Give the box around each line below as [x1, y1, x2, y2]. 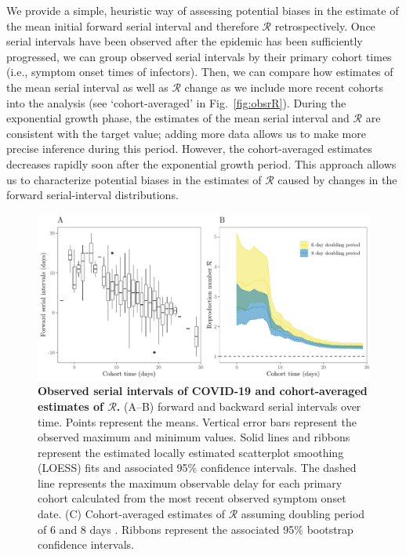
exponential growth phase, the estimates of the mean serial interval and [6, 110, 350, 126]
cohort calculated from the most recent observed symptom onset [38, 490, 346, 506]
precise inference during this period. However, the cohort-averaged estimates [6, 140, 372, 157]
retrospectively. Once [274, 17, 375, 34]
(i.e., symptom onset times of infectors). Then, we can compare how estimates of [6, 63, 393, 80]
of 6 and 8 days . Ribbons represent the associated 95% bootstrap [38, 521, 353, 537]
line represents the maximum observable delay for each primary [38, 474, 343, 491]
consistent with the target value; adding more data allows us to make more [6, 125, 366, 141]
